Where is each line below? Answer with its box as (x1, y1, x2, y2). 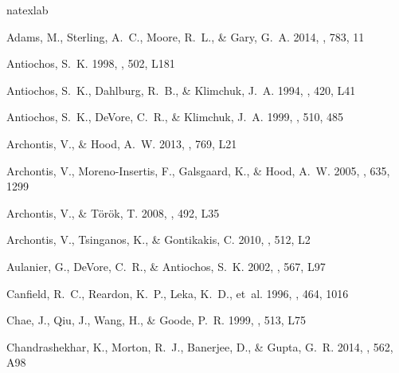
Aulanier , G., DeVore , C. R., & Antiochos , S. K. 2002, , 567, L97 (6, 257, 326, 274)
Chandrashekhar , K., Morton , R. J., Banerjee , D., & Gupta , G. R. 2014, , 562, (6, 338, 393, 355)
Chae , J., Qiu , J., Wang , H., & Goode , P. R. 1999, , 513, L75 (6, 312, 307, 328)
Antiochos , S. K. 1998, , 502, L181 (6, 55, 175, 72)
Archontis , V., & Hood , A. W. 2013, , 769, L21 (6, 135, 237, 151)
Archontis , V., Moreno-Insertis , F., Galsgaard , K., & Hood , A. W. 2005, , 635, (6, 162, 390, 179)
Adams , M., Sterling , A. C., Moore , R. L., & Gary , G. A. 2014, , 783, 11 (6, 28, 365, 45)
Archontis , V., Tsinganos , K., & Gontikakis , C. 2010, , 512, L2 (6, 231, 311, 248)
